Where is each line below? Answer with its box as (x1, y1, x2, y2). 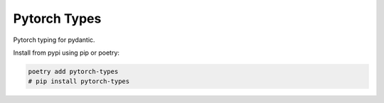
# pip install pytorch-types (28, 77, 130, 85)
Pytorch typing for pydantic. (13, 36, 95, 44)
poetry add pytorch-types (28, 67, 119, 75)
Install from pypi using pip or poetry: (13, 48, 120, 57)
